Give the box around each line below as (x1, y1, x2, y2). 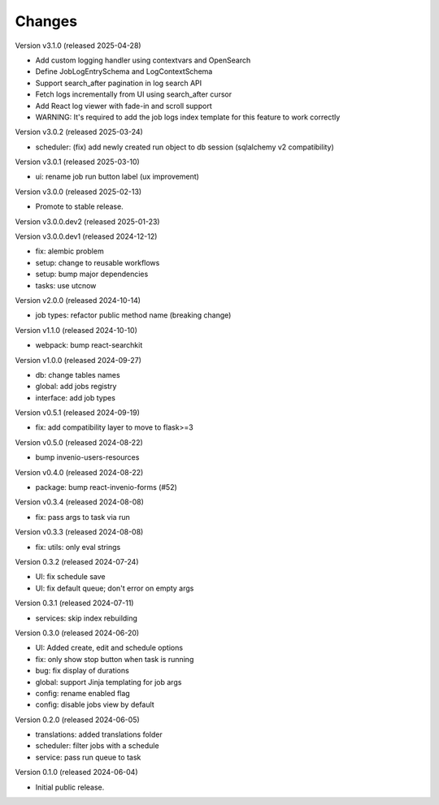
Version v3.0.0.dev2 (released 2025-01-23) (15, 216, 160, 227)
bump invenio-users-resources (35, 452, 140, 462)
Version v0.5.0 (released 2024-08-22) (15, 437, 144, 447)
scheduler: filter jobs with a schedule (35, 741, 159, 751)
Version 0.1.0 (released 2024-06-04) (15, 768, 138, 777)
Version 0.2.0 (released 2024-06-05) (15, 715, 140, 725)
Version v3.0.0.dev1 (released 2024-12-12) (15, 232, 158, 241)
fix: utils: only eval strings (35, 542, 121, 552)
